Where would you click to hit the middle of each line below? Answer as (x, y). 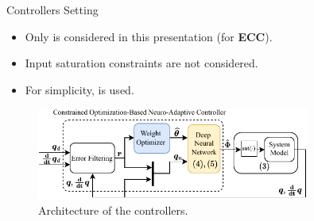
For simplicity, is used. (79, 89)
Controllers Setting (52, 10)
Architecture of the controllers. (113, 210)
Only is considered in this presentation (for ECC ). (149, 36)
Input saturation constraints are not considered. (141, 63)
